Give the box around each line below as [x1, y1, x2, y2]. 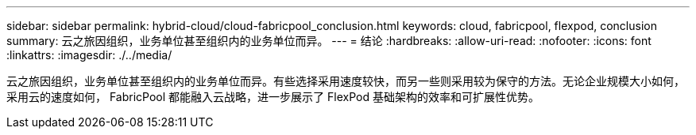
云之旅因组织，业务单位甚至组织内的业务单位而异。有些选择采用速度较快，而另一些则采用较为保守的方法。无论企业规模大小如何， [6, 74, 685, 88]
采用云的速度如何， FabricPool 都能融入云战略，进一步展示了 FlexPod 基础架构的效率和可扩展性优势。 [6, 90, 539, 103]
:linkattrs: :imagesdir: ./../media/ [6, 48, 172, 62]
